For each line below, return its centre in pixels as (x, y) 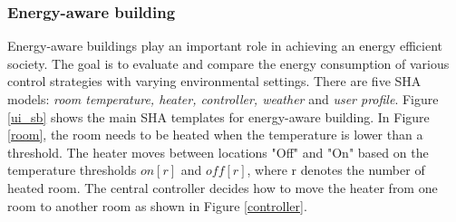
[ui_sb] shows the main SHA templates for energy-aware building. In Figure (218, 116)
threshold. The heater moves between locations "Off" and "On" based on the (218, 152)
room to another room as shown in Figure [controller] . (157, 205)
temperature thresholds (72, 170)
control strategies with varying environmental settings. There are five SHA (214, 81)
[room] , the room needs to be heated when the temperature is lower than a (215, 135)
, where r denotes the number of (336, 170)
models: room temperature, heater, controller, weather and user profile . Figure (223, 99)
